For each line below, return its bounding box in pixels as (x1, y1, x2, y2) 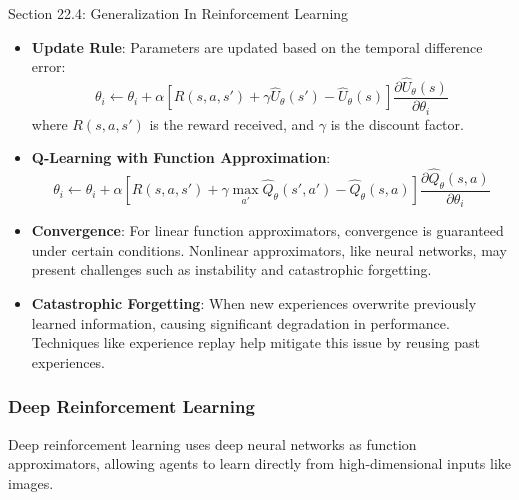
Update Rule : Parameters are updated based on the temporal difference (31, 36, 483, 57)
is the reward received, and (149, 113, 315, 134)
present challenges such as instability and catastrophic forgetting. (31, 259, 432, 280)
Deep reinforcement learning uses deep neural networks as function (8, 433, 417, 454)
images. (8, 472, 54, 493)
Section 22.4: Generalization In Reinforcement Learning (8, 3, 349, 23)
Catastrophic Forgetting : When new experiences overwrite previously (31, 292, 477, 313)
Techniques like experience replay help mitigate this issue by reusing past (31, 332, 480, 353)
